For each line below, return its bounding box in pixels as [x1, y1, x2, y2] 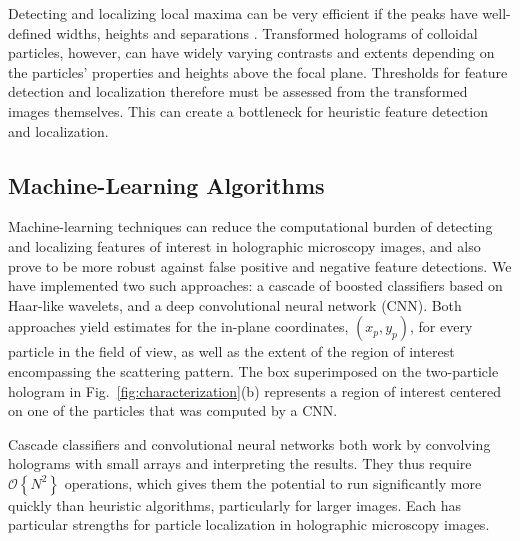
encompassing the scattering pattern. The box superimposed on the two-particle [8, 360, 499, 381]
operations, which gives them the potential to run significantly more [64, 472, 482, 493]
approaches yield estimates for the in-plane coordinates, [8, 316, 349, 337]
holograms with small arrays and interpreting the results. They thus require [8, 453, 472, 474]
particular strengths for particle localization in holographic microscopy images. [8, 514, 490, 535]
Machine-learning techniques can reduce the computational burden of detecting [8, 216, 493, 237]
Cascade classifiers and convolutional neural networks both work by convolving [8, 433, 491, 454]
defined [8, 22, 52, 43]
